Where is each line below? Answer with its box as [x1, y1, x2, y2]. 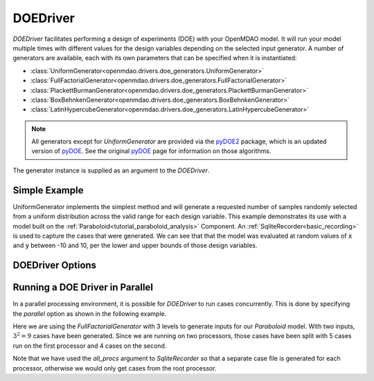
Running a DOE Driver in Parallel [12, 281, 154, 294]
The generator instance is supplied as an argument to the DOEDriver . [12, 166, 210, 175]
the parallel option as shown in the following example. [12, 309, 167, 318]
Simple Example [12, 184, 84, 196]
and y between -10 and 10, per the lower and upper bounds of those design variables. [12, 241, 258, 249]
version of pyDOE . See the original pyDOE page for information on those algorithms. [31, 147, 271, 155]
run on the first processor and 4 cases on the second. [12, 342, 167, 350]
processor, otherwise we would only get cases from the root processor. [12, 364, 217, 372]
